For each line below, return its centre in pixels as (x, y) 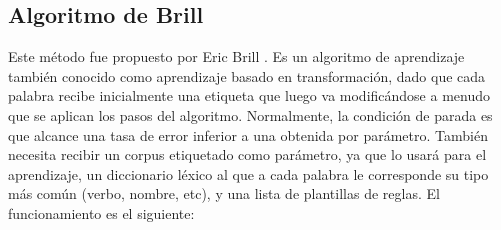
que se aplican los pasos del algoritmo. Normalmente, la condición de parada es (250, 114)
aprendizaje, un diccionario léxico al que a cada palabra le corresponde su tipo (248, 173)
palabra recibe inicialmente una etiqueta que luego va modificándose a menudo (249, 95)
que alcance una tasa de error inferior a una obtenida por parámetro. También (248, 134)
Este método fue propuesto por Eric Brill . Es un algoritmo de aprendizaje (236, 56)
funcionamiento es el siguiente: (101, 212)
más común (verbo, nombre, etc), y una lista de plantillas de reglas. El (224, 193)
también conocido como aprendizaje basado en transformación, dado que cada (247, 75)
